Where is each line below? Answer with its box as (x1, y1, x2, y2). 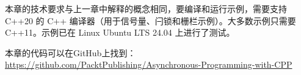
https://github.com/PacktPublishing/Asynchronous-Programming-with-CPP (5, 58, 292, 71)
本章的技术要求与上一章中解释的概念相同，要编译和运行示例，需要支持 (5, 2, 287, 15)
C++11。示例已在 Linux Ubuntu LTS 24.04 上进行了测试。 (5, 26, 235, 39)
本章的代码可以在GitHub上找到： (5, 46, 136, 59)
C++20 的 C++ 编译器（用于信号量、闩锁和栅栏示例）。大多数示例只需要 (5, 14, 296, 27)
